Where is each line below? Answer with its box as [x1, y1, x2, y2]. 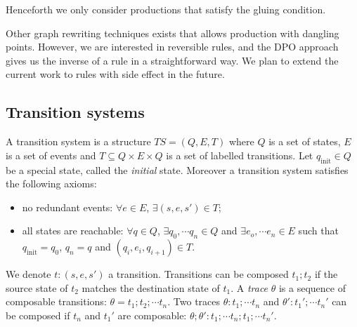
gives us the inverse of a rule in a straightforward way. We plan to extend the [6, 53, 339, 67]
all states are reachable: [22, 223, 124, 238]
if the [314, 267, 338, 281]
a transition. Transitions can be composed [108, 267, 289, 281]
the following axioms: [6, 176, 97, 191]
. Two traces [167, 294, 221, 309]
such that [298, 223, 339, 238]
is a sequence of [278, 280, 346, 295]
